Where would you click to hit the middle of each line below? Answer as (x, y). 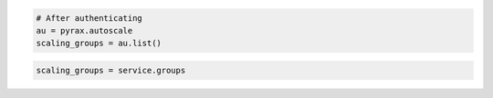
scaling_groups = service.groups (111, 70)
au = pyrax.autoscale (84, 30)
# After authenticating (89, 18)
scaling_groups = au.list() (99, 44)
